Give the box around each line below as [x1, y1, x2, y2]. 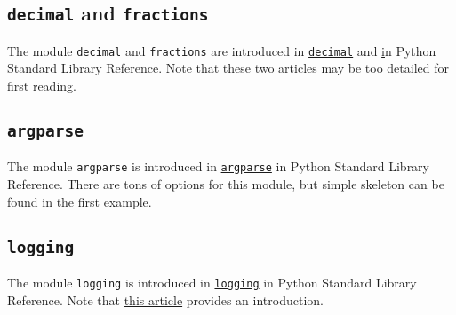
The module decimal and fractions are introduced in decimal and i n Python [7, 41, 436, 59]
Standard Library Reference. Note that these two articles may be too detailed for [7, 59, 449, 77]
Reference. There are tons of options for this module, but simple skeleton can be [7, 175, 444, 193]
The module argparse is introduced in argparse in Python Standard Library [7, 157, 430, 176]
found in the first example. [7, 192, 152, 210]
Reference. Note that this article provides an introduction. [7, 290, 324, 309]
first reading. [7, 76, 76, 95]
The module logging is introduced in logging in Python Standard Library [7, 273, 417, 292]
